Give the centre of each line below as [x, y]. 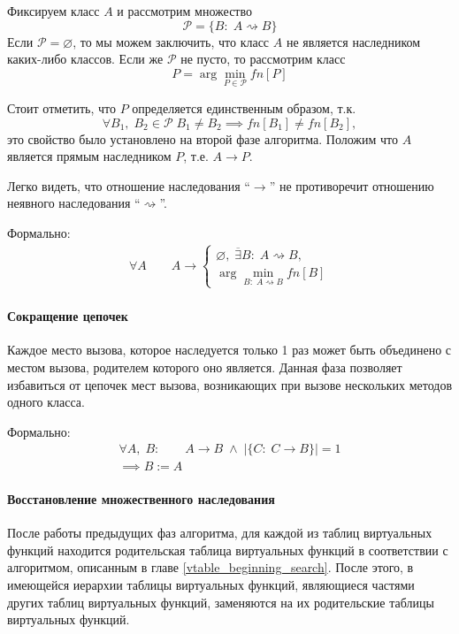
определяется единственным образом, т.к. [244, 108]
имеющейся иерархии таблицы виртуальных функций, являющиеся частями [211, 584]
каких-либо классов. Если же [85, 59]
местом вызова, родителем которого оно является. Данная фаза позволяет [205, 367]
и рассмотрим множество [185, 11]
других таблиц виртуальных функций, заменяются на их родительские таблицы [221, 602]
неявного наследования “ [74, 203]
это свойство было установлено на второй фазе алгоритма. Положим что [203, 138]
